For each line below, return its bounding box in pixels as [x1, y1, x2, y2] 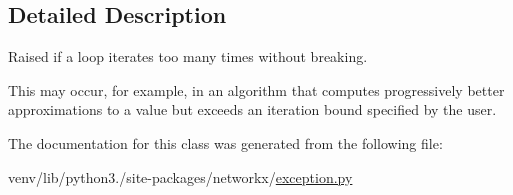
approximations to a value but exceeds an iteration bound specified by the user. [8, 99, 497, 120]
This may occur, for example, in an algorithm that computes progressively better [8, 79, 505, 100]
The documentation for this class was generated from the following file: [8, 132, 443, 153]
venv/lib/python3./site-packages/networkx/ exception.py [8, 166, 353, 187]
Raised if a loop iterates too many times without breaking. [8, 46, 368, 67]
